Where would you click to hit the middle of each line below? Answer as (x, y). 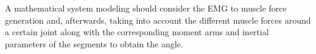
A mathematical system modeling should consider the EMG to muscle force (146, 8)
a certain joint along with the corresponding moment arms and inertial (137, 32)
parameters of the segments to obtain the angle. (94, 43)
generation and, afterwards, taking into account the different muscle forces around (158, 20)
